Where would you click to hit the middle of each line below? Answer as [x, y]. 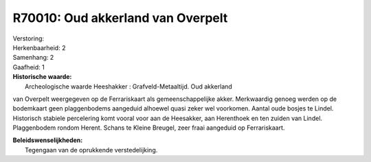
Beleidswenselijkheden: [48, 140]
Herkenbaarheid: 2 [39, 47]
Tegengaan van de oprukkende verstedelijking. [91, 150]
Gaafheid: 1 [29, 67]
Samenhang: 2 [33, 58]
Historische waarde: [42, 77]
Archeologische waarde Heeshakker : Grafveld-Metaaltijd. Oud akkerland [129, 86]
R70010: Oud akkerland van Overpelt [120, 18]
